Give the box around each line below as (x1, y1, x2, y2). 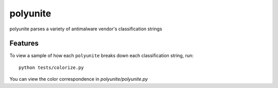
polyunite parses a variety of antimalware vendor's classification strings (9, 26, 162, 32)
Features (9, 39, 39, 48)
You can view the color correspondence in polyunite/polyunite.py (9, 76, 148, 82)
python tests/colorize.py (19, 64, 84, 71)
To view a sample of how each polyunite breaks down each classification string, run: (9, 52, 194, 59)
